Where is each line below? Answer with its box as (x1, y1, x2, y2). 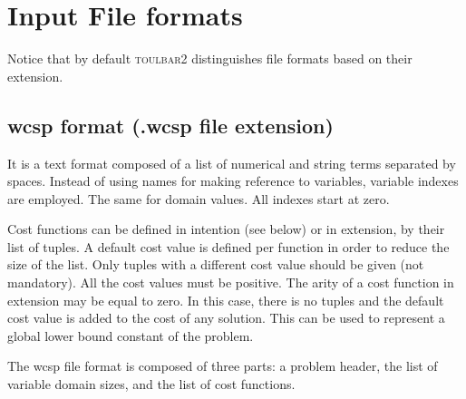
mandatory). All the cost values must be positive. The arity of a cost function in (7, 273, 454, 292)
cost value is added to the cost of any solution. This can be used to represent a (7, 308, 445, 327)
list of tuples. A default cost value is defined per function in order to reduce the (7, 237, 450, 256)
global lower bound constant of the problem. (7, 326, 254, 345)
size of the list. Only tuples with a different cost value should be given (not (7, 255, 424, 274)
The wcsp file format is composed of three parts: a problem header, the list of (7, 356, 438, 375)
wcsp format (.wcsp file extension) (7, 111, 334, 139)
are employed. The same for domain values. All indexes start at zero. (7, 189, 390, 208)
